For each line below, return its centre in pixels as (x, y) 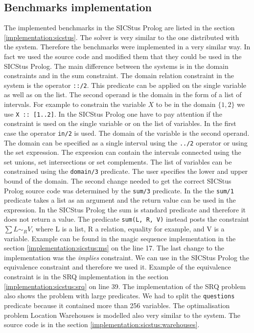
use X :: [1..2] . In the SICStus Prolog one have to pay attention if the (113, 114)
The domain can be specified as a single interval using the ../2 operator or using (126, 142)
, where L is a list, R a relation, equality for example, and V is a (128, 229)
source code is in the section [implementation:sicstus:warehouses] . (102, 324)
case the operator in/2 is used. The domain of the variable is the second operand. (127, 133)
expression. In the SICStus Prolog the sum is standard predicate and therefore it (125, 209)
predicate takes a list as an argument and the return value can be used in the (120, 200)
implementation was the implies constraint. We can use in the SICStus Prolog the (127, 257)
